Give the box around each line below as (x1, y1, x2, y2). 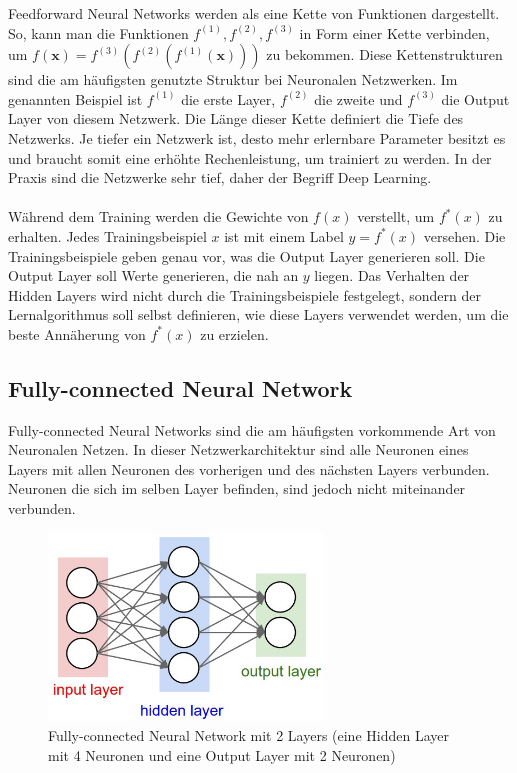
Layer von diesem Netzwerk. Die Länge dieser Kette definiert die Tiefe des (8, 108, 464, 129)
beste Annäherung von (8, 323, 146, 344)
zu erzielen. (200, 323, 269, 344)
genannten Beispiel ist (8, 88, 143, 109)
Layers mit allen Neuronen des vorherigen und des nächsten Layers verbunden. (8, 458, 490, 479)
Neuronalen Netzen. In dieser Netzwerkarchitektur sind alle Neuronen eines (8, 439, 469, 460)
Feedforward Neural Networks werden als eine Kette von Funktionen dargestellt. (8, 3, 500, 23)
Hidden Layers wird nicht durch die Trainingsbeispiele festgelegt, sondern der (8, 284, 481, 305)
